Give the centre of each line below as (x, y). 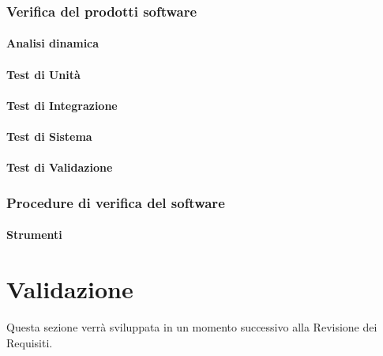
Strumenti (34, 235)
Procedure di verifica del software (116, 202)
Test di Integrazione (62, 105)
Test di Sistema (49, 136)
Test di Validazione (60, 167)
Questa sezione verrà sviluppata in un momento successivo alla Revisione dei (192, 326)
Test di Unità (43, 74)
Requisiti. (30, 342)
